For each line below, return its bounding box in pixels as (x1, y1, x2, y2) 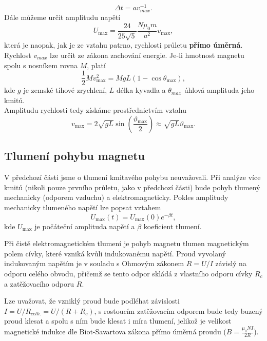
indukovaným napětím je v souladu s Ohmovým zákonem (4, 258, 184, 269)
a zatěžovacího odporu (4, 278, 74, 289)
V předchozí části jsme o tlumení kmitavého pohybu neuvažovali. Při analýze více (4, 172, 261, 183)
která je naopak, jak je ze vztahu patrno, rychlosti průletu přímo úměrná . (4, 39, 243, 50)
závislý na (215, 258, 246, 269)
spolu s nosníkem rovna (4, 59, 78, 70)
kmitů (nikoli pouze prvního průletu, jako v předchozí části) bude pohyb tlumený (4, 182, 260, 192)
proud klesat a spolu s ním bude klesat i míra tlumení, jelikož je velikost (4, 315, 232, 326)
